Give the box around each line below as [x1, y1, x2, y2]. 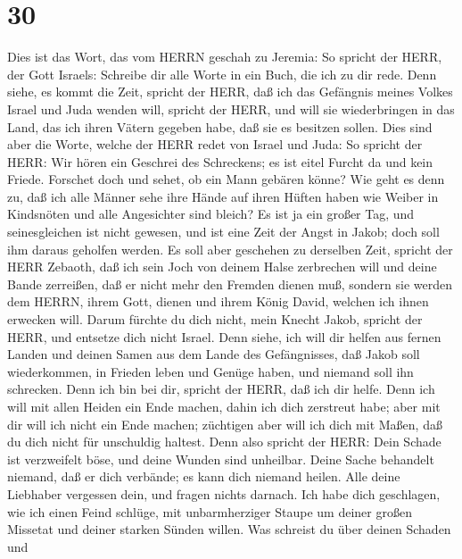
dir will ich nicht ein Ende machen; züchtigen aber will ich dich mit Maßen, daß [7, 414, 442, 433]
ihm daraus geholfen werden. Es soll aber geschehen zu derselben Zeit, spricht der [7, 239, 453, 258]
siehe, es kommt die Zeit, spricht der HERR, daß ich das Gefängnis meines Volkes [7, 82, 453, 101]
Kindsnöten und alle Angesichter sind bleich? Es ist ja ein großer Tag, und [7, 204, 415, 223]
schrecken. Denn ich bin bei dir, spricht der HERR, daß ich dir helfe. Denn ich [7, 380, 435, 398]
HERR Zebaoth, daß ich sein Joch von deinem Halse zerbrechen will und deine [7, 257, 437, 276]
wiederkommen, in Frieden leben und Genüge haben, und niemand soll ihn [7, 362, 414, 380]
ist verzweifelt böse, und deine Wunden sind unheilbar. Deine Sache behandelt [7, 449, 434, 468]
